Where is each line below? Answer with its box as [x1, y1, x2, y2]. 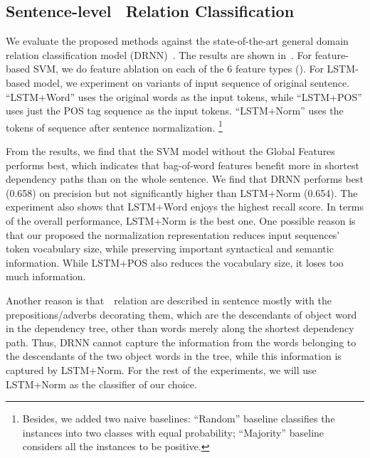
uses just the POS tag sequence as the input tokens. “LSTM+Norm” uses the [6, 103, 344, 118]
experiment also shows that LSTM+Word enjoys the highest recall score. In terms [6, 199, 364, 214]
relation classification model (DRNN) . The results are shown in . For [6, 47, 312, 62]
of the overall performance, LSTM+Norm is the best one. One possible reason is [6, 213, 356, 228]
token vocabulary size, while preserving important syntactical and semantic [6, 241, 334, 256]
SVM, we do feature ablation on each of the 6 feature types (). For [33, 61, 324, 76]
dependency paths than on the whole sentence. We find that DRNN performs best [6, 171, 364, 186]
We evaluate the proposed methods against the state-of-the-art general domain [6, 33, 349, 48]
